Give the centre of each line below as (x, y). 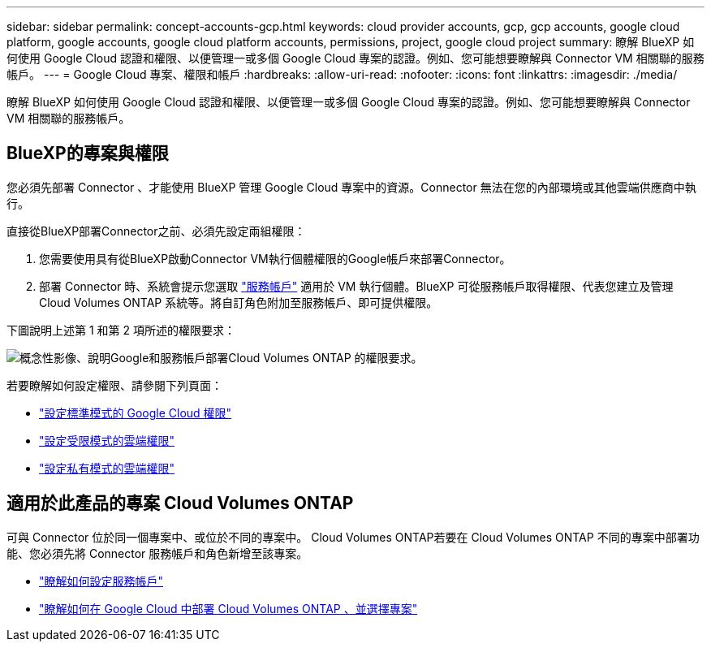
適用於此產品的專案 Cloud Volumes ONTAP (180, 503)
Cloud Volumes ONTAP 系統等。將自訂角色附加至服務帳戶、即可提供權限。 (239, 302)
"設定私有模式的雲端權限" (107, 468)
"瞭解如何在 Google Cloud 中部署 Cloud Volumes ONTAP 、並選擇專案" (228, 608)
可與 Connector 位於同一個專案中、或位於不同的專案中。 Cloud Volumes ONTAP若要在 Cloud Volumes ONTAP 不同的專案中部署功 (353, 537)
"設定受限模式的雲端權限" (107, 440)
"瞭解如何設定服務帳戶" (101, 581)
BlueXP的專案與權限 (88, 153)
